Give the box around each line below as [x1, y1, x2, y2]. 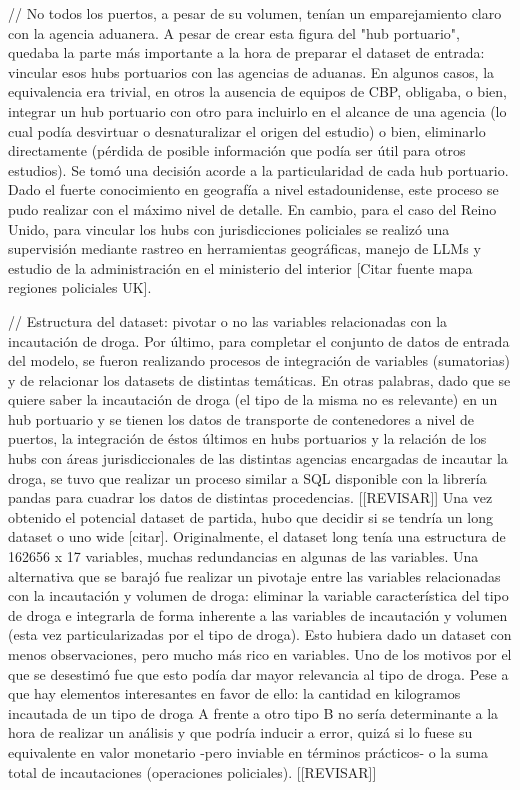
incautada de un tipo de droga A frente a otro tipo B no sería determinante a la [8, 702, 499, 723]
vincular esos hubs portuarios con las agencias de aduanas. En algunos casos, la [8, 61, 495, 82]
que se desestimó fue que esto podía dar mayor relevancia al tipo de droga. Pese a [8, 663, 509, 684]
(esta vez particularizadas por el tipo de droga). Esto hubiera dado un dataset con [8, 624, 512, 645]
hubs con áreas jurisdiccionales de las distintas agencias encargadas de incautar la [8, 448, 508, 469]
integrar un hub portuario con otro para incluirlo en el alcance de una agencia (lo [8, 100, 507, 121]
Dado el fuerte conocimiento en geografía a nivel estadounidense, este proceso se [8, 179, 499, 200]
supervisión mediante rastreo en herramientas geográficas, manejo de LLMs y [8, 238, 481, 259]
